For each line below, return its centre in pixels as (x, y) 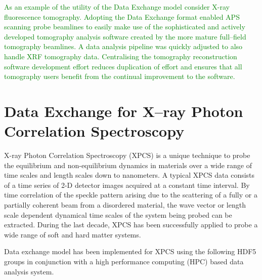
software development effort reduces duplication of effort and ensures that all (123, 66)
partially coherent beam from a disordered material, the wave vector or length (125, 205)
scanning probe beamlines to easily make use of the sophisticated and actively (125, 27)
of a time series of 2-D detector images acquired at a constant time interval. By (127, 185)
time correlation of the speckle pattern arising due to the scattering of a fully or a (131, 195)
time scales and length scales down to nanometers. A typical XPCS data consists (129, 175)
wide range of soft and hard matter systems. (73, 234)
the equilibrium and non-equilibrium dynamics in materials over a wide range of (128, 165)
